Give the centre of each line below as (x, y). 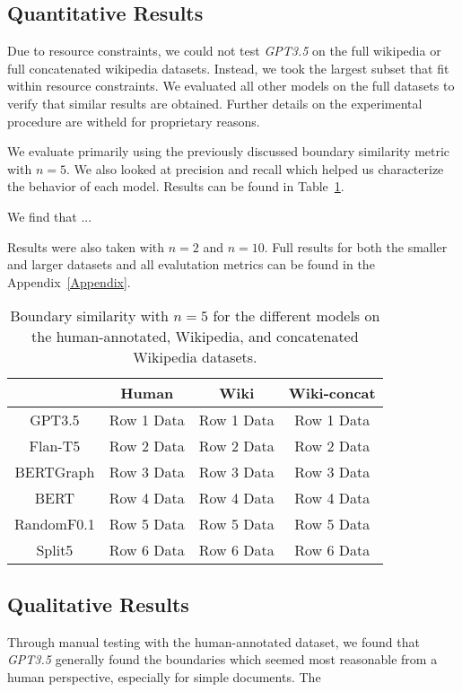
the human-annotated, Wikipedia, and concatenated (195, 337)
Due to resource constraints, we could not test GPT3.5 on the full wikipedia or (224, 51)
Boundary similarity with (89, 316)
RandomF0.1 (55, 524)
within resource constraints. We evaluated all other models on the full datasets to (231, 86)
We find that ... (50, 216)
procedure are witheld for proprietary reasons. (134, 121)
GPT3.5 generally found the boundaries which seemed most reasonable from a (222, 659)
